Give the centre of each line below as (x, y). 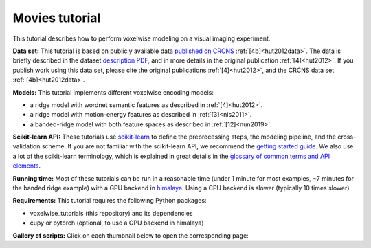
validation (26, 146)
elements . (27, 166)
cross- (347, 137)
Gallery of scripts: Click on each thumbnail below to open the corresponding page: (131, 235)
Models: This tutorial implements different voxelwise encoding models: (113, 92)
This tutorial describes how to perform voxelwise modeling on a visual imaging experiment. (142, 38)
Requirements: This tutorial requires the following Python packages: (110, 201)
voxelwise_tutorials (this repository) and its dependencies (111, 213)
